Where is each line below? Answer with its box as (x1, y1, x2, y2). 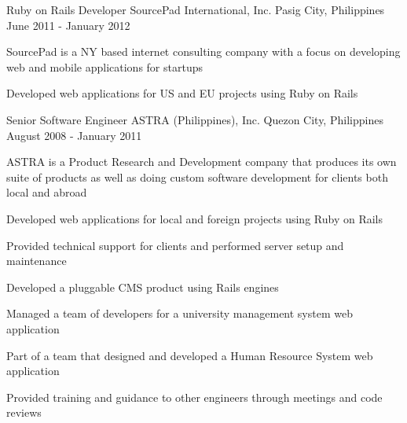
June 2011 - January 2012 (6, 17, 130, 33)
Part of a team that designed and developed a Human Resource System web (6, 347, 373, 363)
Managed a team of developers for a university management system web (6, 305, 353, 322)
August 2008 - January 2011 (6, 127, 142, 143)
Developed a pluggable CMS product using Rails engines (6, 278, 279, 295)
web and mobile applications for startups (6, 58, 203, 75)
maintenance (6, 252, 67, 269)
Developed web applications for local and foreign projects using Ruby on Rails (6, 210, 383, 226)
